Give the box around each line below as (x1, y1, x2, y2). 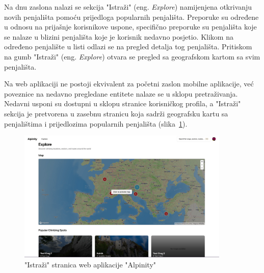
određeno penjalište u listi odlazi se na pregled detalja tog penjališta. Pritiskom (4, 41, 252, 52)
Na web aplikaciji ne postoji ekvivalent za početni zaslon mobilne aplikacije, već (4, 78, 254, 89)
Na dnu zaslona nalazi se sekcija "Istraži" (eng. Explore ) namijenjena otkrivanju (4, 2, 252, 12)
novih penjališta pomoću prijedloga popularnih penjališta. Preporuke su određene (4, 11, 259, 22)
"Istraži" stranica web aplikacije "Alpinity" (24, 259, 156, 269)
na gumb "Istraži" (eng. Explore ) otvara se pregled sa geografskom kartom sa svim (4, 51, 260, 62)
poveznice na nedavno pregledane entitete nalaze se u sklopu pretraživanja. (4, 88, 238, 99)
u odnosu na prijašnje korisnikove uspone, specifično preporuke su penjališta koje (4, 21, 257, 32)
